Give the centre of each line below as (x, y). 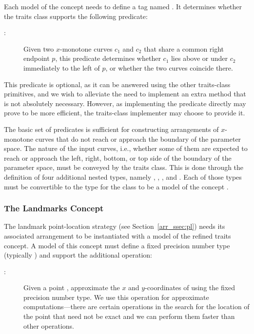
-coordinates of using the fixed (190, 288)
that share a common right (184, 48)
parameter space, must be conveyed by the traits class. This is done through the (124, 167)
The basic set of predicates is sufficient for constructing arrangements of (111, 129)
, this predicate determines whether (108, 58)
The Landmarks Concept (54, 208)
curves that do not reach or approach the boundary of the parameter (138, 139)
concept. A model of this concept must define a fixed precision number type (117, 245)
